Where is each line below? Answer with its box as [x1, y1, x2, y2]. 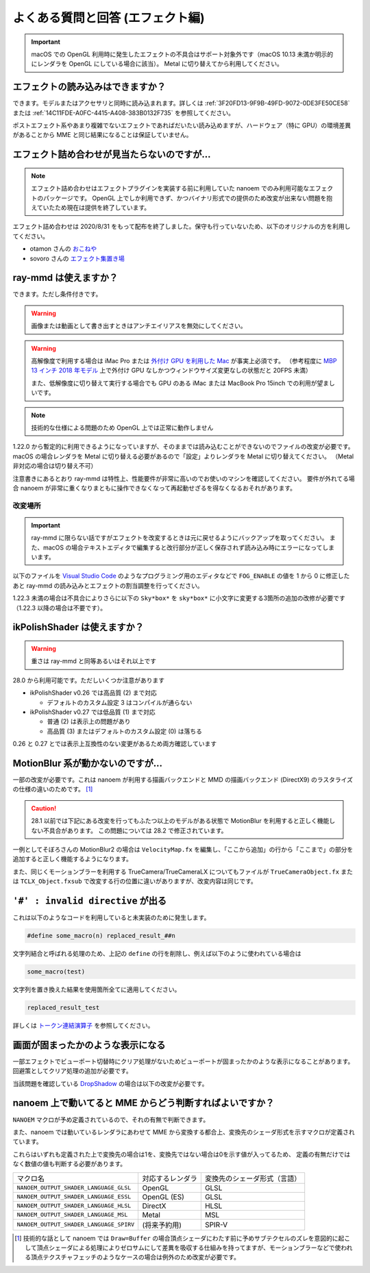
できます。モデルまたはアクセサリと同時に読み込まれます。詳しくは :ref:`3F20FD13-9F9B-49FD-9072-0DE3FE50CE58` [12, 99, 350, 108]
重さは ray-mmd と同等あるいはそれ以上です [31, 657, 157, 665]
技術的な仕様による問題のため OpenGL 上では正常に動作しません [31, 423, 214, 432]
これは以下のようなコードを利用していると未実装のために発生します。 [12, 913, 210, 922]
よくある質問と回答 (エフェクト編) [12, 10, 205, 25]
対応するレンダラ [142, 1174, 198, 1183]
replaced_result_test [27, 1004, 100, 1011]
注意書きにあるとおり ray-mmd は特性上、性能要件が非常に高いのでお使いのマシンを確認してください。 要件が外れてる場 [12, 474, 356, 482]
